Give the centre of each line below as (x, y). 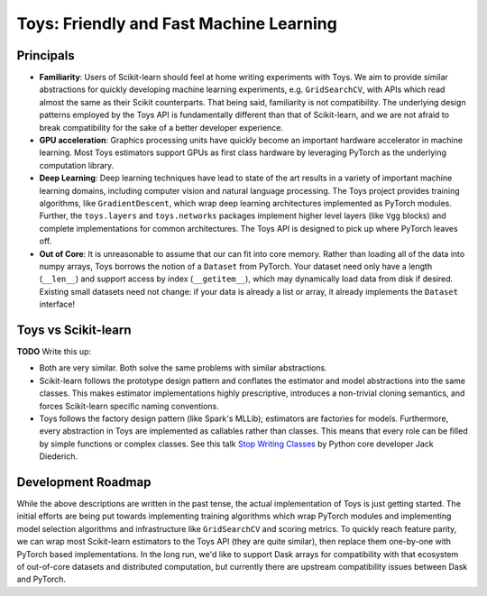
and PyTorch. (41, 579)
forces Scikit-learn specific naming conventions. (129, 406)
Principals (46, 55)
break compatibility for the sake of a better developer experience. (161, 127)
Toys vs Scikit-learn (74, 330)
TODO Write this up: (54, 351)
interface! (57, 304)
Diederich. (59, 456)
